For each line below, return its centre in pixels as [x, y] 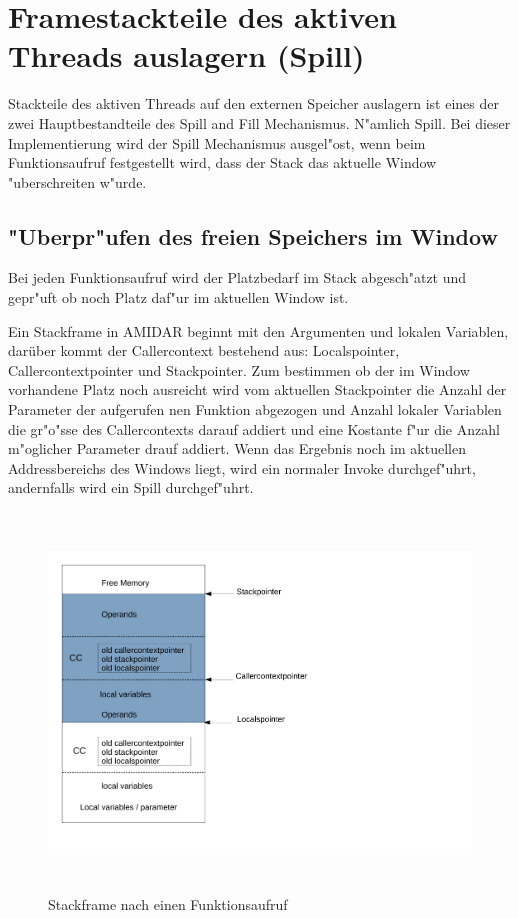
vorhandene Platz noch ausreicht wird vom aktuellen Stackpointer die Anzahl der [257, 389]
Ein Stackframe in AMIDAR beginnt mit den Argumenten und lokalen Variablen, [258, 330]
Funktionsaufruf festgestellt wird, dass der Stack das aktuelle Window [222, 162]
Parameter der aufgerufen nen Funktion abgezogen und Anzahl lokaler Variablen [255, 409]
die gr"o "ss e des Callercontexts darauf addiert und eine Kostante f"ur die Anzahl [254, 428]
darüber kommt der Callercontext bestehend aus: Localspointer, [204, 350]
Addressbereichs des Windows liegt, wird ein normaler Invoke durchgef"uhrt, [242, 467]
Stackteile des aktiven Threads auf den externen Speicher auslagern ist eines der [253, 103]
